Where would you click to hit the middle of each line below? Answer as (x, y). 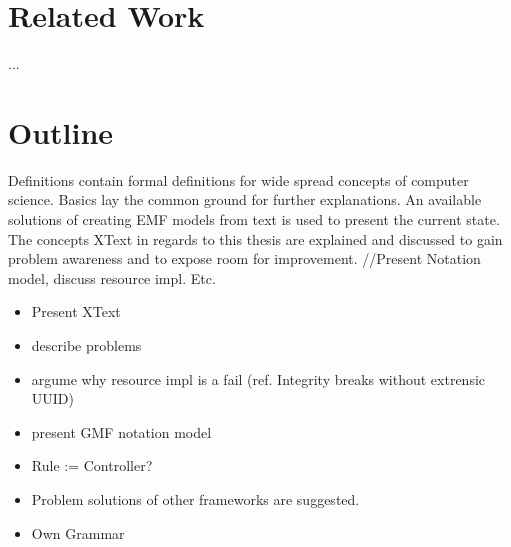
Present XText (76, 311)
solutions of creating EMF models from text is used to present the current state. (254, 219)
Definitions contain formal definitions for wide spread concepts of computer (238, 179)
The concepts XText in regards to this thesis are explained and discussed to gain (255, 238)
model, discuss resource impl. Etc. (112, 277)
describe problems (86, 345)
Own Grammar (78, 532)
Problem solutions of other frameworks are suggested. (195, 498)
